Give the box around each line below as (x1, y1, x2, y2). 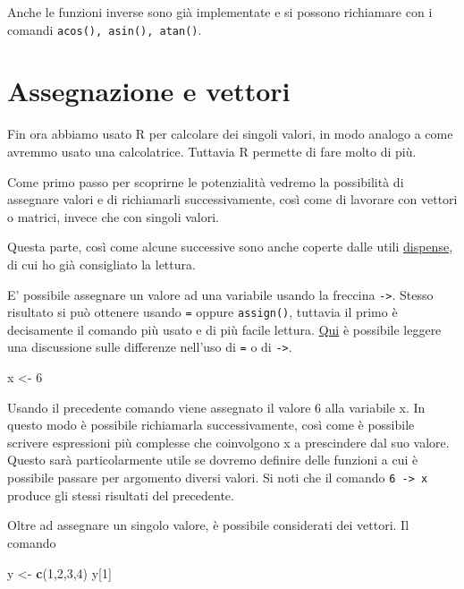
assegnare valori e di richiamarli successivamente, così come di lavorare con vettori (7, 190, 458, 209)
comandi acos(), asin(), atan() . (7, 20, 202, 38)
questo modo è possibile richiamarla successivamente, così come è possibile (7, 415, 415, 434)
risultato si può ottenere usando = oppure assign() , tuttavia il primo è (7, 303, 398, 321)
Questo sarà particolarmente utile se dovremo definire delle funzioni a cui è (7, 450, 418, 469)
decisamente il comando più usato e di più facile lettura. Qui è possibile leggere (7, 320, 442, 338)
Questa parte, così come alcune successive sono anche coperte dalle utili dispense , (7, 237, 453, 256)
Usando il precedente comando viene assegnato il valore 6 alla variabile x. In (7, 397, 426, 416)
